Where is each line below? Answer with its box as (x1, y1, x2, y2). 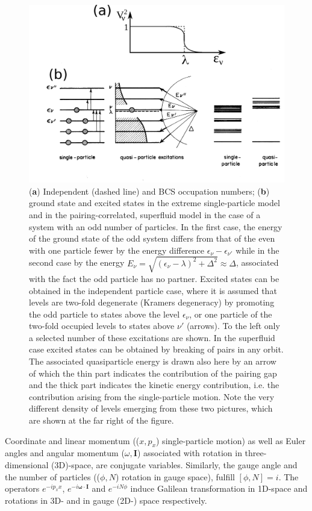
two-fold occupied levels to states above (29, 319, 175, 332)
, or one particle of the (189, 307, 272, 320)
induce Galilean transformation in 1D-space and (130, 482, 308, 495)
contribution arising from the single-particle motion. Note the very (29, 390, 275, 403)
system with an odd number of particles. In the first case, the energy (29, 220, 282, 233)
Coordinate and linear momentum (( (5, 434, 140, 447)
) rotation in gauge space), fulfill (115, 470, 235, 483)
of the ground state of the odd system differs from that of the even (29, 232, 275, 245)
